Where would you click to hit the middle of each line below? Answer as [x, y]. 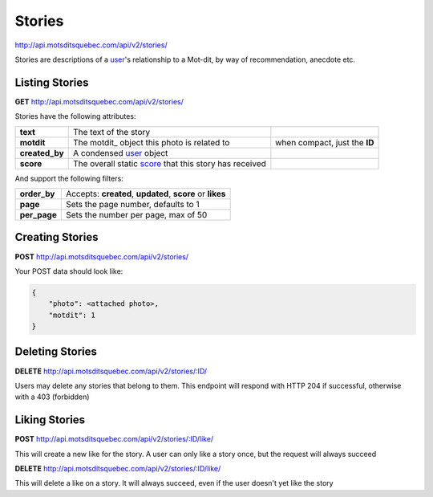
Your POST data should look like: [69, 271]
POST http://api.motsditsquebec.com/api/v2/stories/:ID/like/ [114, 439]
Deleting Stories [56, 352]
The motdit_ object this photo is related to [151, 142]
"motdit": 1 [72, 315]
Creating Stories [57, 237]
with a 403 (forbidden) [52, 397]
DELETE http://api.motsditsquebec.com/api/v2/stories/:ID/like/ [118, 469]
